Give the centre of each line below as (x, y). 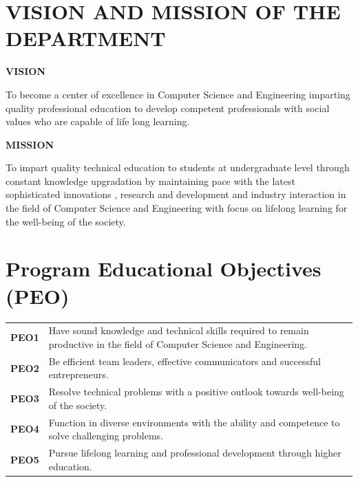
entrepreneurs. (78, 374)
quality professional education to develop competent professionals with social (168, 108)
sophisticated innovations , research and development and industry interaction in (176, 194)
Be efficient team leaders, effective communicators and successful (185, 361)
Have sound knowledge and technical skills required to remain (179, 330)
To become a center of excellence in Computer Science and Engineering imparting (178, 94)
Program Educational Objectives (164, 269)
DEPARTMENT (86, 38)
